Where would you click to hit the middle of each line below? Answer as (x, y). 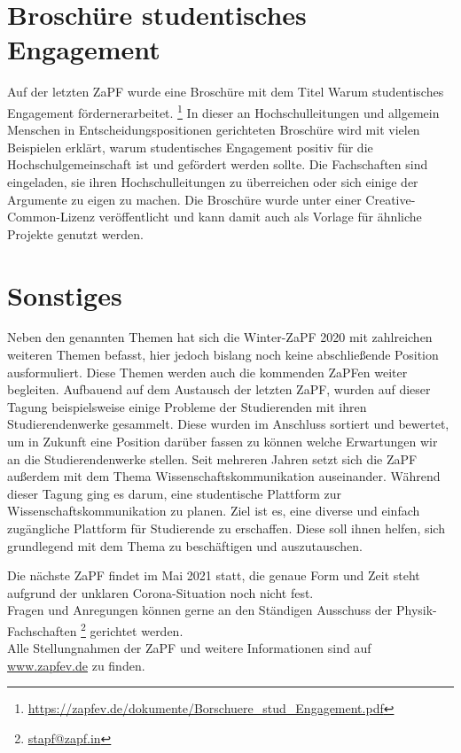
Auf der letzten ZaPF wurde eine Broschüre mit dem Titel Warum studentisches (226, 92)
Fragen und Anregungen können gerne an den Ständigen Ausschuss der (200, 610)
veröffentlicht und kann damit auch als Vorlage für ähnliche (260, 217)
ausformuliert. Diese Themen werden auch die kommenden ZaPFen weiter (207, 372)
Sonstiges (65, 295)
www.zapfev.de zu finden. (76, 665)
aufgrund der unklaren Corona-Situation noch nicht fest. (160, 592)
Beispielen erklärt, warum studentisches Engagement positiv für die (190, 147)
